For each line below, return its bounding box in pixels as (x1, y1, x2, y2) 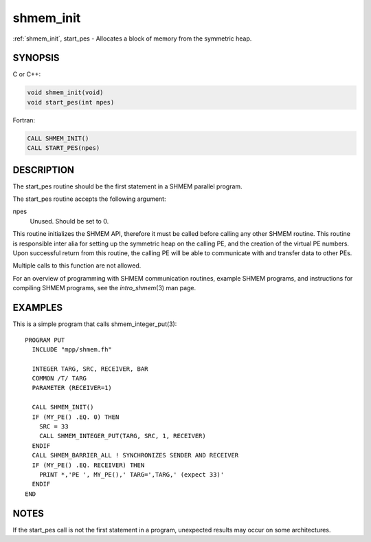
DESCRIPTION (12, 164, 75, 175)
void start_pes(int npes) (27, 98, 115, 106)
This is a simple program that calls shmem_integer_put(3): (12, 320, 177, 328)
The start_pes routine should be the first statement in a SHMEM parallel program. (12, 182, 243, 191)
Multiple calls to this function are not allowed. (12, 261, 142, 270)
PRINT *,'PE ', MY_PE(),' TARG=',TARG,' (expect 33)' (38, 470, 225, 478)
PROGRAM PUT (25, 336, 65, 344)
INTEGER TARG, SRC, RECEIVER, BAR (32, 365, 148, 373)
